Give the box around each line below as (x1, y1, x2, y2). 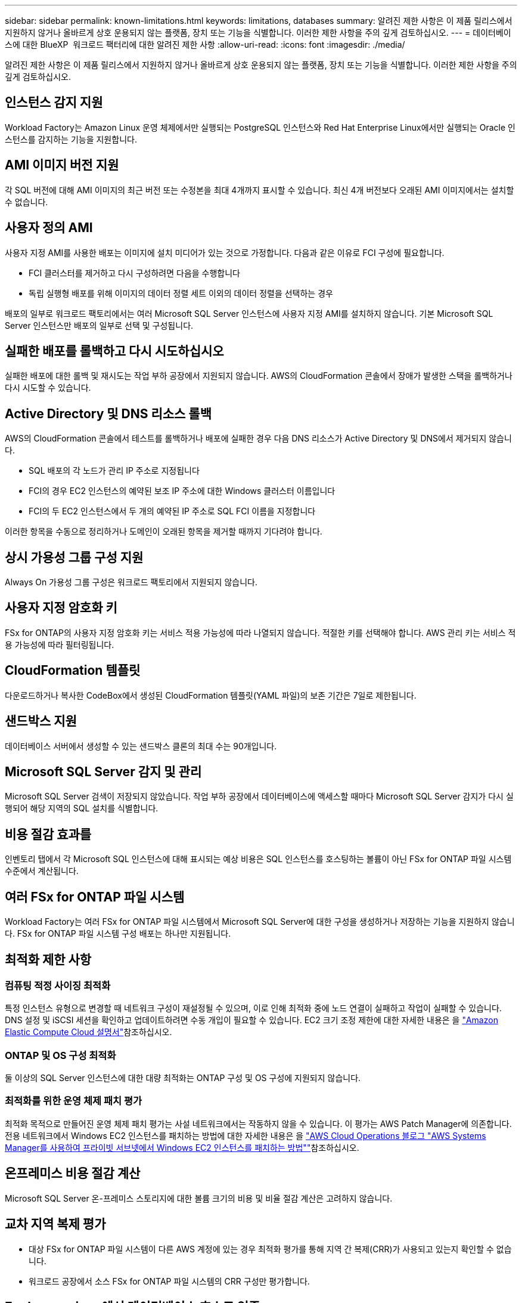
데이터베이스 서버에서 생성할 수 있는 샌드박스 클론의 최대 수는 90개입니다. (5, 740, 277, 751)
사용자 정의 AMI (5, 220, 93, 236)
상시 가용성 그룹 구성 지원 (5, 549, 144, 565)
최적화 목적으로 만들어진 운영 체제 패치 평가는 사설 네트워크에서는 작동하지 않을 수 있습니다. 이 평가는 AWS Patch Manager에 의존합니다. (5, 1118, 512, 1129)
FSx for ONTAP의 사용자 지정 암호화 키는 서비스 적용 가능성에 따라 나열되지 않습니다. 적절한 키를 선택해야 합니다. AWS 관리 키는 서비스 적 (5, 627, 516, 638)
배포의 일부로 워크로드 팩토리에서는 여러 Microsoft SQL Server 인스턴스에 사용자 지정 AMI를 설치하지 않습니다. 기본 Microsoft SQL (5, 308, 493, 319)
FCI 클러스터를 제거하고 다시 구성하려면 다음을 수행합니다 (29, 267, 240, 278)
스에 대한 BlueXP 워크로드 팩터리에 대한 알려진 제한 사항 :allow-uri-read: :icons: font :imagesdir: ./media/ (5, 39, 405, 50)
